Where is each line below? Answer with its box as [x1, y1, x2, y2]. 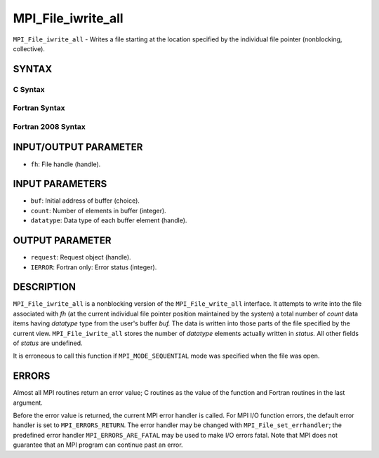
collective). [13, 44, 46, 53]
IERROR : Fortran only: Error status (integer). [30, 263, 157, 271]
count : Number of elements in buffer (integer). [30, 206, 166, 215]
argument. [13, 398, 44, 407]
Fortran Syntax [13, 103, 65, 113]
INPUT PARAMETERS [13, 178, 107, 190]
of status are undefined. [13, 339, 84, 347]
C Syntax [13, 84, 45, 94]
